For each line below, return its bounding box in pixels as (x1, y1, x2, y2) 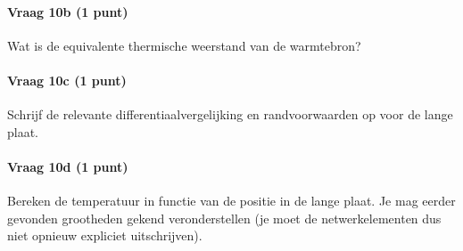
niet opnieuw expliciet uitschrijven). (7, 226, 203, 245)
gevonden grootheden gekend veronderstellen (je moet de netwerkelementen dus (7, 208, 442, 227)
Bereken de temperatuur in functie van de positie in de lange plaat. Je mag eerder (7, 191, 456, 210)
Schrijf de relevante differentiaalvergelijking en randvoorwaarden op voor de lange (7, 105, 453, 124)
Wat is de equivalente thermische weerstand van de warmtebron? (7, 36, 361, 54)
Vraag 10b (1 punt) (7, 2, 128, 20)
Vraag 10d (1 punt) (7, 157, 128, 175)
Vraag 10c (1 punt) (7, 70, 127, 89)
